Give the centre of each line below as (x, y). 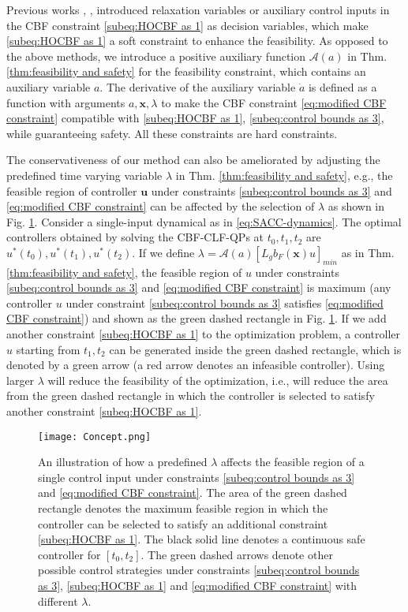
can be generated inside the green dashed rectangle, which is (255, 349)
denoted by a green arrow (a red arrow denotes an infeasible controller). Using (196, 365)
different (58, 601)
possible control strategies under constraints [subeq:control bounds (199, 570)
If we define (167, 252)
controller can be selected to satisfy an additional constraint (183, 523)
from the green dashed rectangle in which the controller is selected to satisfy (191, 396)
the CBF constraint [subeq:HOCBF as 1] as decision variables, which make (187, 25)
